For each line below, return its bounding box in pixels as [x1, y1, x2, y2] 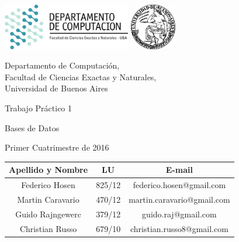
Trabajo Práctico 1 [5, 101, 72, 114]
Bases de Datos [5, 121, 60, 134]
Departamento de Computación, [5, 59, 120, 71]
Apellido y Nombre [9, 163, 88, 176]
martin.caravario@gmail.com [129, 193, 230, 205]
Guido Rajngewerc [15, 207, 81, 220]
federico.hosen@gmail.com [133, 179, 226, 191]
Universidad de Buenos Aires [5, 82, 108, 94]
